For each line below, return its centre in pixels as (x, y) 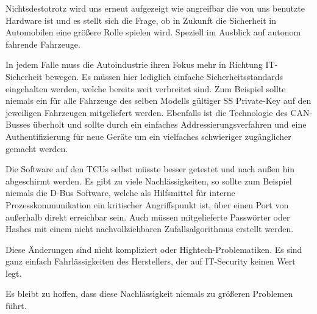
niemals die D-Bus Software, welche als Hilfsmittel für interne (120, 193)
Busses (18, 124)
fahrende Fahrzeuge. (43, 44)
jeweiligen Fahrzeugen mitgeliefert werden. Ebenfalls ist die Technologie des (147, 112)
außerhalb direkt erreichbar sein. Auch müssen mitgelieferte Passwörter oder (148, 217)
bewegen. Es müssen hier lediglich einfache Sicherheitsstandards (164, 76)
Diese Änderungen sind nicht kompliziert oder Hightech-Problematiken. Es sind (154, 249)
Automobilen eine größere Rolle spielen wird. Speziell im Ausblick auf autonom (153, 32)
